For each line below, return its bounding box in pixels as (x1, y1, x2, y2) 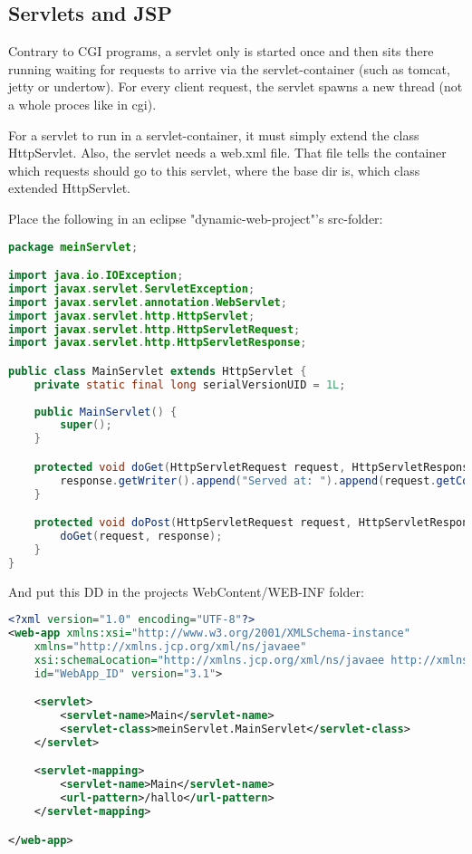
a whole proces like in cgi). (8, 94, 157, 113)
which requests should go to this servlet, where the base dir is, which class (8, 160, 420, 179)
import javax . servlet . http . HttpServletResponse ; (8, 336, 307, 350)
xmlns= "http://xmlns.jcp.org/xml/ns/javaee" (34, 640, 307, 654)
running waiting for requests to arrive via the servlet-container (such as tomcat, (8, 59, 450, 78)
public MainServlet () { (34, 405, 178, 418)
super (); (60, 418, 112, 432)
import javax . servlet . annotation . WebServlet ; (8, 295, 287, 309)
